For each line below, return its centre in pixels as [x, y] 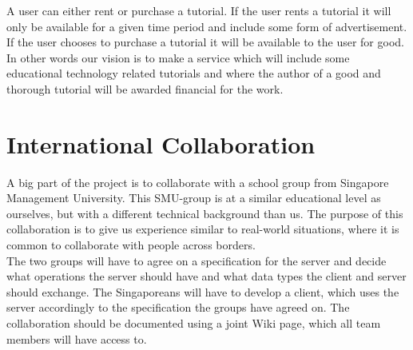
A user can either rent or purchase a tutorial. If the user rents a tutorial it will [199, 10]
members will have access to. [77, 338]
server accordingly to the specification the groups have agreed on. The [178, 307]
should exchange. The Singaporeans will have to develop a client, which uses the [203, 291]
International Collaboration [161, 143]
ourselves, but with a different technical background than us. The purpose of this [205, 213]
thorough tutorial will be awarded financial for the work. [145, 88]
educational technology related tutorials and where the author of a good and [194, 73]
